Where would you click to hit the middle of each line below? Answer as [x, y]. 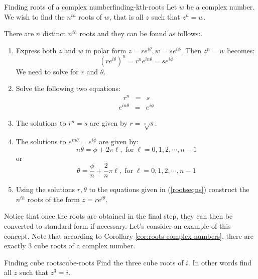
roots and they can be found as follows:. [141, 33]
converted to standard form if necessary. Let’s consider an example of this [117, 226]
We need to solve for [47, 71]
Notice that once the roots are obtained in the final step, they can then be [118, 216]
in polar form [106, 50]
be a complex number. [221, 7]
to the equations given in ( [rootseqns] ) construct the [169, 189]
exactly [15, 246]
